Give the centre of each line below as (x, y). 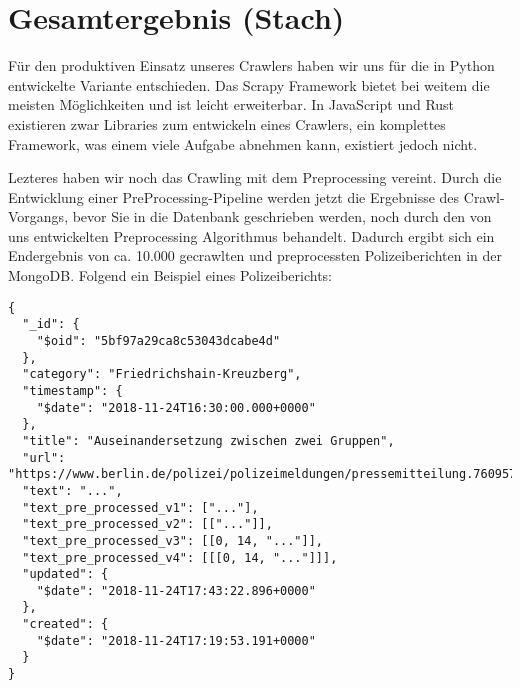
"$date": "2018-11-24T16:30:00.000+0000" (176, 407)
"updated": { (65, 574)
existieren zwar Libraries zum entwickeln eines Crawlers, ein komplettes (227, 123)
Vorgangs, (38, 216)
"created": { (65, 624)
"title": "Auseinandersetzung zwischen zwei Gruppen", (208, 440)
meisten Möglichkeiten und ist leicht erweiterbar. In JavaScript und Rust (231, 104)
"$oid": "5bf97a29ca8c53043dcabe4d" (158, 340)
